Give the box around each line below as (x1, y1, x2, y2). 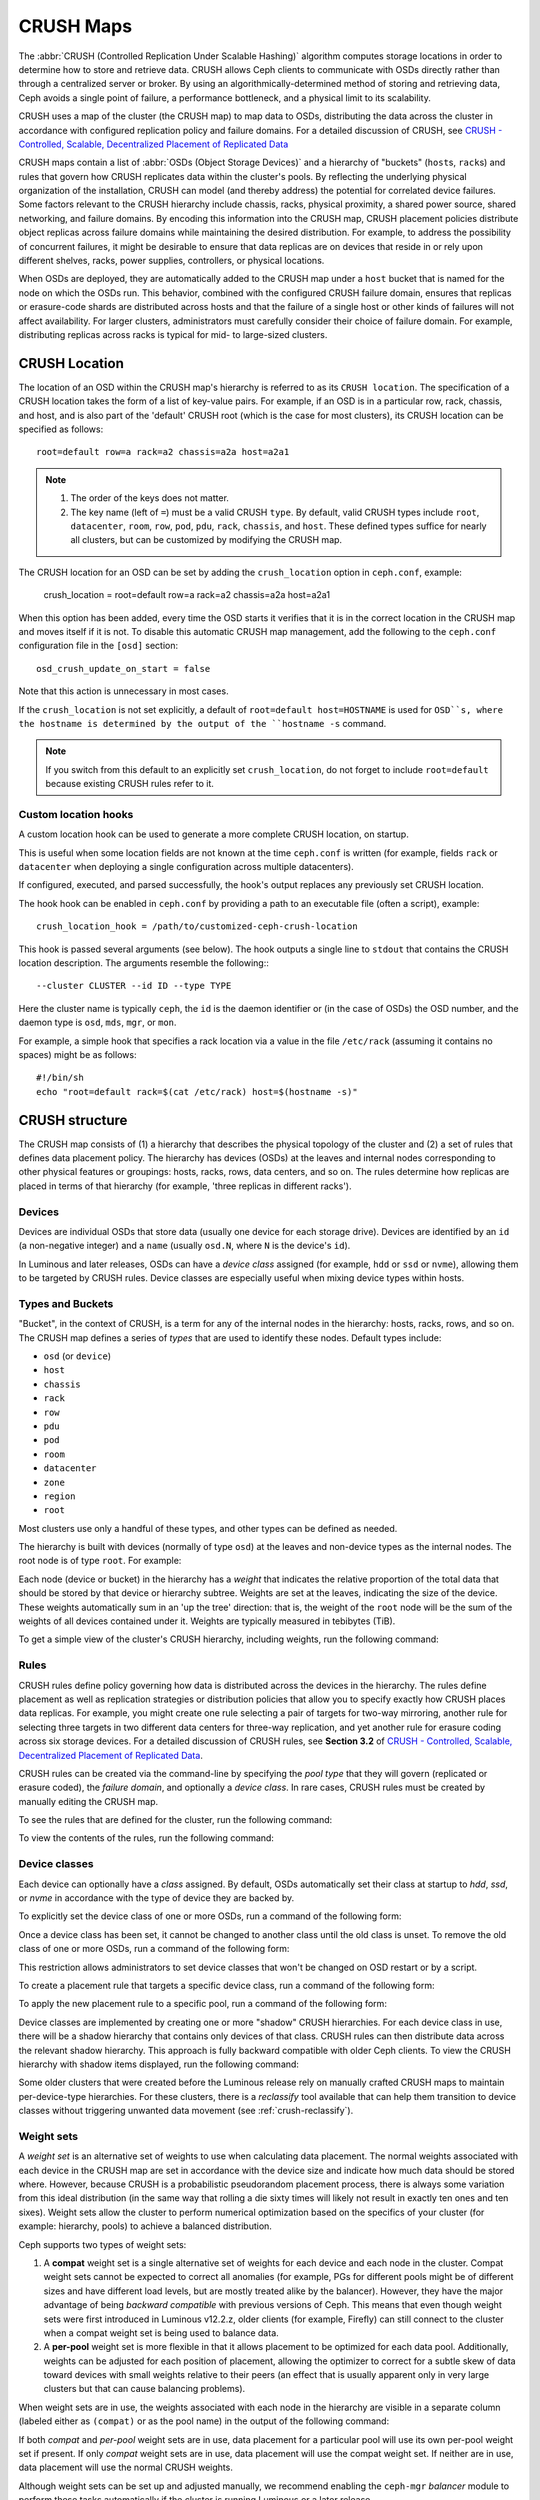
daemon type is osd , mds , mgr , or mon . (18, 1016, 177, 1029)
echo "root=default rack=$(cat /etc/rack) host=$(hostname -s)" (36, 1086, 359, 1097)
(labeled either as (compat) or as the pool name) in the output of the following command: (18, 2415, 390, 2427)
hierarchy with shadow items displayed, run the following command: (18, 2058, 300, 2070)
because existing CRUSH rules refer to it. (45, 778, 215, 790)
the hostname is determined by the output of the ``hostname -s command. (18, 717, 387, 729)
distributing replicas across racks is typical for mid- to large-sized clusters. (18, 328, 328, 340)
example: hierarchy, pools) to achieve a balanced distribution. (18, 2220, 272, 2232)
